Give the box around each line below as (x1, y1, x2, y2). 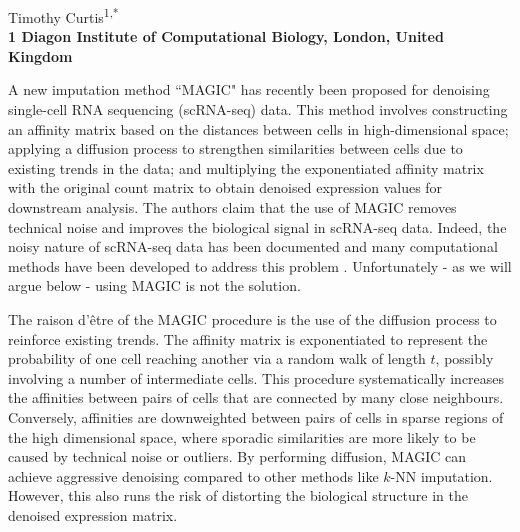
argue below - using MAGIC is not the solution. (8, 275, 301, 296)
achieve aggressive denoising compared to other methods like (8, 465, 379, 486)
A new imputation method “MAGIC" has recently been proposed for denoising (8, 79, 490, 100)
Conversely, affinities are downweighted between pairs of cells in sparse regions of (8, 406, 504, 427)
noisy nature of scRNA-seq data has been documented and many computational (8, 236, 498, 257)
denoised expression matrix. (8, 504, 178, 525)
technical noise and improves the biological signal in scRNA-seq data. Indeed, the (8, 216, 507, 237)
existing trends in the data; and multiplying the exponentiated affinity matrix (8, 157, 484, 178)
